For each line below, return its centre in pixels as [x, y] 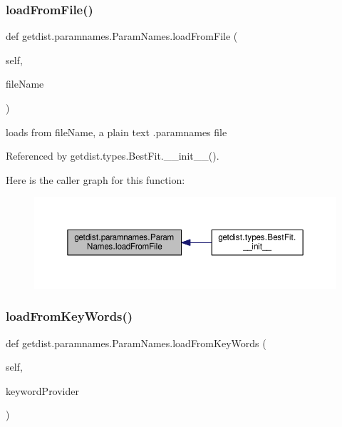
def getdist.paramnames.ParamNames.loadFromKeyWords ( [136, 343]
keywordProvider [42, 390]
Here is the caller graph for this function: [95, 179]
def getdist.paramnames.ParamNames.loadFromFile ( [122, 36]
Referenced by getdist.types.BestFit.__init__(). [113, 156]
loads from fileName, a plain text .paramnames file [116, 132]
